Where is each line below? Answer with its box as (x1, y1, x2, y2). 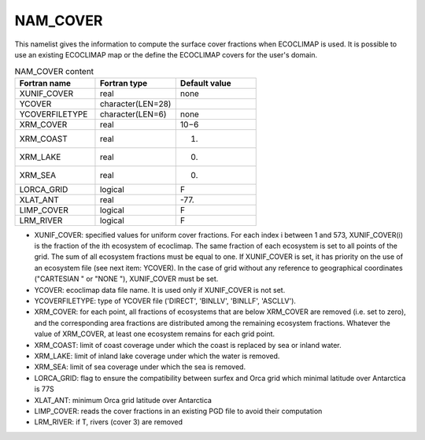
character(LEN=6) (99, 109, 167, 120)
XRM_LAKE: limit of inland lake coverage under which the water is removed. (34, 351, 280, 361)
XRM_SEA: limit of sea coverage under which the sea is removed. (34, 362, 246, 372)
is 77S (34, 384, 54, 394)
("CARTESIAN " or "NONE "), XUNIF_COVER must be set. (34, 274, 219, 283)
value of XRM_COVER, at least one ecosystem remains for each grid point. (34, 329, 275, 338)
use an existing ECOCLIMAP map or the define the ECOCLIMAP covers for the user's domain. (14, 50, 318, 59)
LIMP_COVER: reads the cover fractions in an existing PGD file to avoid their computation (34, 406, 323, 416)
